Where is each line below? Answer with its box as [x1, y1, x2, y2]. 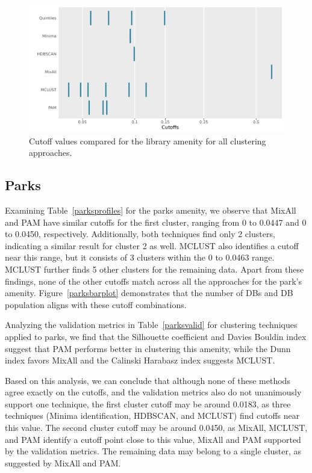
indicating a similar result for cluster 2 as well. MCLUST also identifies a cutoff [5, 239, 299, 252]
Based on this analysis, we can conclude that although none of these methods [5, 374, 290, 386]
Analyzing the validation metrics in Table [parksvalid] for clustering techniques [5, 318, 298, 331]
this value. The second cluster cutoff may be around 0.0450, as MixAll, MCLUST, [5, 421, 308, 434]
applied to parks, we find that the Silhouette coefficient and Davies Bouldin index [5, 330, 307, 342]
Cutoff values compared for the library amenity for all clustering [29, 134, 266, 147]
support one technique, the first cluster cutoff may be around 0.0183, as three [5, 397, 291, 410]
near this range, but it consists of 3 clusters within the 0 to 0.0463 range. [5, 251, 275, 264]
